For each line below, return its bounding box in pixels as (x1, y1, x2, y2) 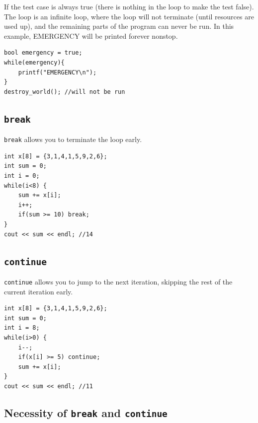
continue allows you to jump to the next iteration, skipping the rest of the (4, 276, 233, 286)
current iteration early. (4, 286, 73, 296)
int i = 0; (4, 172, 40, 179)
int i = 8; (4, 324, 40, 332)
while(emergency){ (4, 59, 65, 66)
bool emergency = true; (4, 49, 83, 57)
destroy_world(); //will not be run (4, 88, 125, 95)
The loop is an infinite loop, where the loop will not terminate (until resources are (4, 11, 254, 21)
